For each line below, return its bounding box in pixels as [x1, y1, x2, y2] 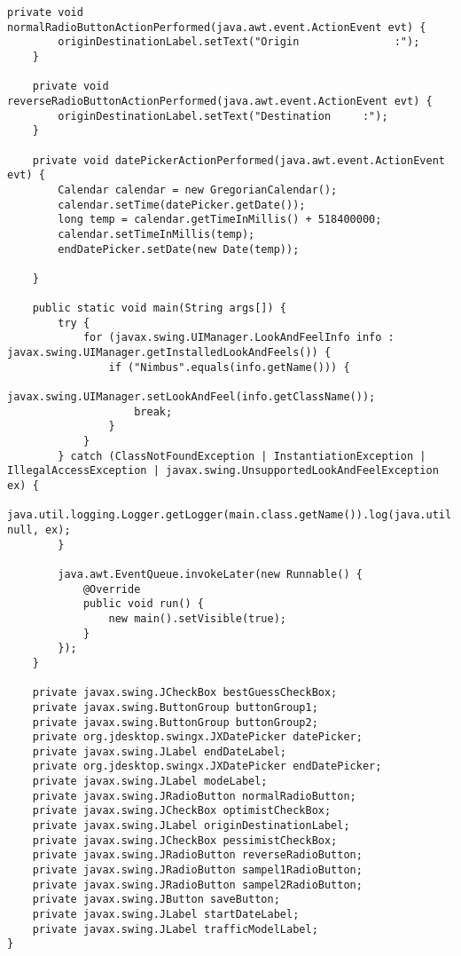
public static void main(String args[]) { [32, 302, 286, 315]
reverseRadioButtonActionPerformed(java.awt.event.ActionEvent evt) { [7, 94, 433, 107]
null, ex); [7, 523, 71, 536]
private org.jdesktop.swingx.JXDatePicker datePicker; [32, 731, 363, 744]
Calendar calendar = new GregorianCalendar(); [58, 183, 338, 196]
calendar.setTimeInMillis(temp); [58, 227, 255, 241]
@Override [82, 582, 141, 596]
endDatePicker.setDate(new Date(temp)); [58, 242, 300, 256]
